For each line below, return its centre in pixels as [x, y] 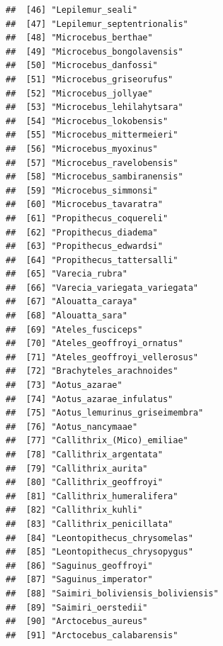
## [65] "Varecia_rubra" [67, 274]
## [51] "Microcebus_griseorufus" [90, 79]
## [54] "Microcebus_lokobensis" [87, 121]
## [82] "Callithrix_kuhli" [74, 510]
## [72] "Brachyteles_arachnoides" [92, 371]
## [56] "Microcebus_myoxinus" [82, 149]
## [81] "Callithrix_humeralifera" [92, 496]
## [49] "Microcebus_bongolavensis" [95, 51]
